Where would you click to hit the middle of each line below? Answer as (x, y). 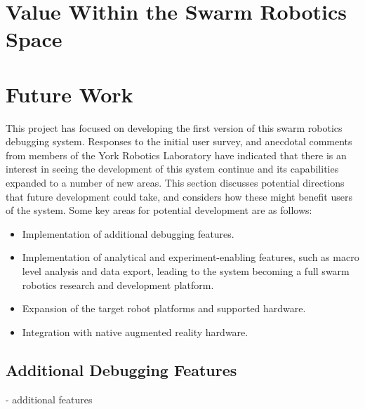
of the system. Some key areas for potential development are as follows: (159, 210)
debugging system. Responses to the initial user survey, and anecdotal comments (179, 141)
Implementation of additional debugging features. (128, 233)
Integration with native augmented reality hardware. (135, 331)
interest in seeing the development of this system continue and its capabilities (172, 169)
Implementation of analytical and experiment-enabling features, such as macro (191, 257)
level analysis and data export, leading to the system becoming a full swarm (186, 271)
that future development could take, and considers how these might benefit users (179, 196)
